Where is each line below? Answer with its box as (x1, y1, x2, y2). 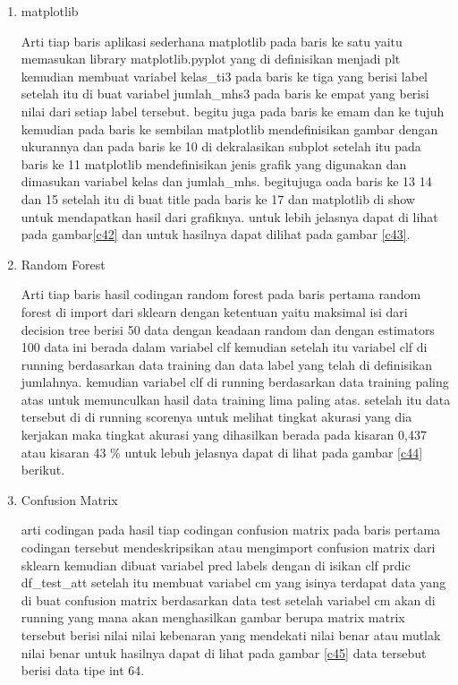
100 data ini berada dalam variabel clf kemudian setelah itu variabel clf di (21, 338, 428, 356)
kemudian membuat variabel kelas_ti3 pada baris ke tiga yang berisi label (21, 66, 428, 85)
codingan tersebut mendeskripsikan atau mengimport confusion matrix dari (21, 538, 436, 557)
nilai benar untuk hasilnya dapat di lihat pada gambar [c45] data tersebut (21, 643, 427, 662)
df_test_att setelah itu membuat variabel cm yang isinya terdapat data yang (21, 573, 446, 592)
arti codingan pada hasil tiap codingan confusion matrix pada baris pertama (21, 520, 441, 539)
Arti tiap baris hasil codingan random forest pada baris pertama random (21, 285, 421, 304)
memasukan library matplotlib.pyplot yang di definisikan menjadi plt (21, 49, 401, 68)
